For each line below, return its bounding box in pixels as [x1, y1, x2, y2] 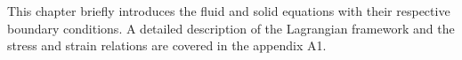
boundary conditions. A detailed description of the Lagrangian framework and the [7, 19, 455, 37]
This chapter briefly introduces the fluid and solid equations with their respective [7, 2, 450, 19]
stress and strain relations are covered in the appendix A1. [7, 36, 327, 55]
